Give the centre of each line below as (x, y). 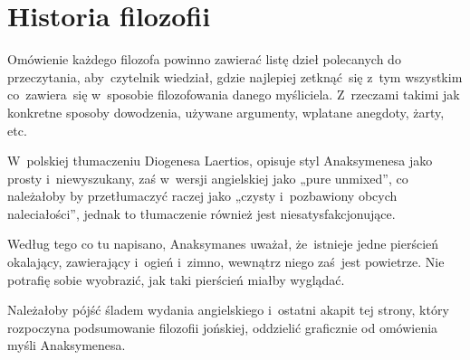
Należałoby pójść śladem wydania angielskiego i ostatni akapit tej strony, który (228, 310)
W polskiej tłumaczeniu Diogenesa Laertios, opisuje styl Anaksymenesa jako (220, 161)
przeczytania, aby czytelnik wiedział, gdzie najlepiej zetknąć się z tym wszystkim (235, 76)
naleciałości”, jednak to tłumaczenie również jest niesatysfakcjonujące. (201, 213)
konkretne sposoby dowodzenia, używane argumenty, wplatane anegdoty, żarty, (226, 112)
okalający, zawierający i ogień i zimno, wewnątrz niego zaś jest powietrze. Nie (226, 262)
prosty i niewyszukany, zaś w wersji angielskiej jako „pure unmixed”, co (208, 178)
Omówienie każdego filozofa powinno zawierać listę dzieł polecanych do (204, 59)
